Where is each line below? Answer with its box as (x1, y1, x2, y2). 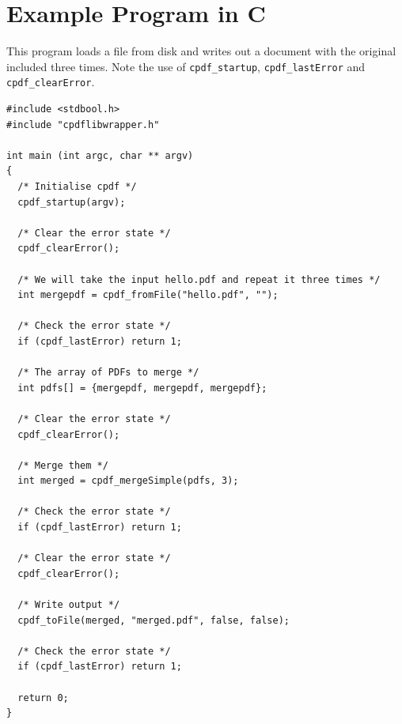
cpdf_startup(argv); (17, 196, 126, 208)
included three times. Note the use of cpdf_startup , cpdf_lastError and (6, 58, 366, 74)
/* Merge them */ (17, 459, 108, 471)
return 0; (17, 692, 69, 703)
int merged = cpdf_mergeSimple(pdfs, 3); (17, 475, 239, 487)
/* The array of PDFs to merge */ (17, 367, 199, 379)
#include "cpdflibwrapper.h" (6, 119, 160, 130)
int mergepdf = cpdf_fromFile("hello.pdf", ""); (17, 289, 279, 301)
